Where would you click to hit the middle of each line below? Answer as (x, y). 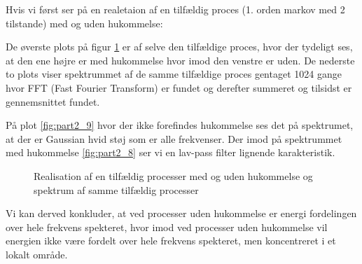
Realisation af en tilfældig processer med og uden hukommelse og (173, 175)
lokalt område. (37, 254)
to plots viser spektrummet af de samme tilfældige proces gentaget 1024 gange (174, 74)
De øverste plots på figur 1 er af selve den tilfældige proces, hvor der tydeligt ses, (179, 47)
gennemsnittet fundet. (53, 101)
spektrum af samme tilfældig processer (116, 189)
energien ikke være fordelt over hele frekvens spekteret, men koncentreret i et (171, 241)
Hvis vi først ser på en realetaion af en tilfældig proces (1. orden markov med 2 (175, 9)
